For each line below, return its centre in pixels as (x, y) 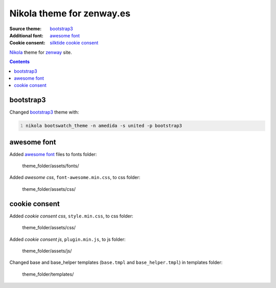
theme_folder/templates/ (48, 274)
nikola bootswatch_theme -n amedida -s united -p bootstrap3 (104, 126)
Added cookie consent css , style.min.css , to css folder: (71, 216)
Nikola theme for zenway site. (41, 52)
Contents (20, 62)
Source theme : (26, 29)
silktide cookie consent (74, 43)
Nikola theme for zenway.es (70, 13)
